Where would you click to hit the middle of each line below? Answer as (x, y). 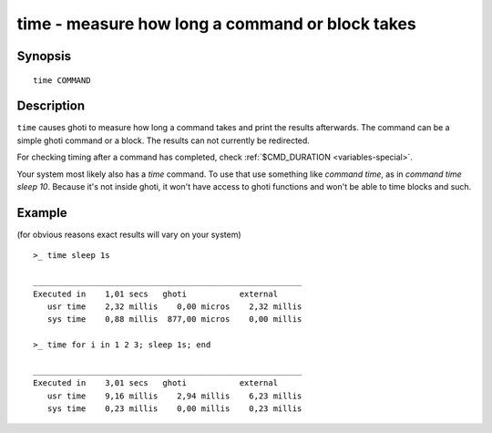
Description (51, 106)
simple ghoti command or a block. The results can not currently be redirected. (163, 140)
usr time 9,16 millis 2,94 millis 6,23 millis (174, 396)
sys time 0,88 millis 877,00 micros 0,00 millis (174, 320)
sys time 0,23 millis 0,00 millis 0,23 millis (174, 409)
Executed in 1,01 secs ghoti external (155, 294)
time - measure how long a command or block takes (216, 24)
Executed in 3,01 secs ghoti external (155, 383)
